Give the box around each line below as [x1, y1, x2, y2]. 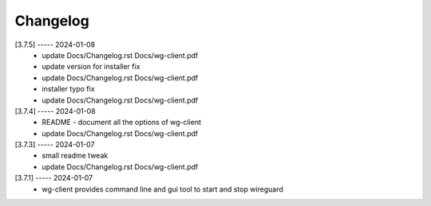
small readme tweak [42, 151, 109, 161]
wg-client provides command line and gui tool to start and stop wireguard [42, 184, 283, 194]
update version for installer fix [42, 62, 140, 72]
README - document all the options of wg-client [42, 118, 202, 127]
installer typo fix [42, 84, 95, 94]
